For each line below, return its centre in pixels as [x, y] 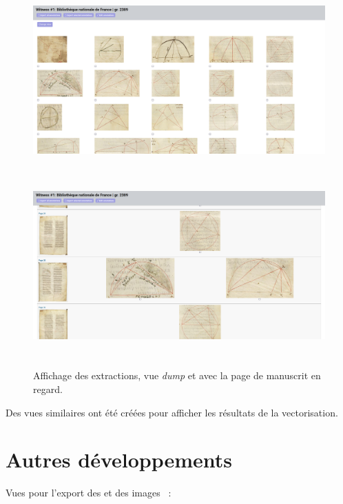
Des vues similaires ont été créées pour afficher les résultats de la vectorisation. [172, 412]
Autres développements [119, 460]
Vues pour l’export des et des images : [89, 493]
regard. [48, 389]
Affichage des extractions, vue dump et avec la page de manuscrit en [177, 375]
